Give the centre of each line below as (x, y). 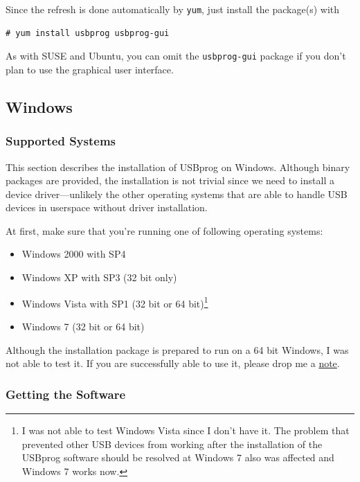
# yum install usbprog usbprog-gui (88, 33)
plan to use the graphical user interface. (90, 69)
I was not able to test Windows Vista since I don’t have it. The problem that (186, 430)
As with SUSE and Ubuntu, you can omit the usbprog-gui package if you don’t (176, 56)
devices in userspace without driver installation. (107, 207)
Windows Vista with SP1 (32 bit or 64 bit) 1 (115, 302)
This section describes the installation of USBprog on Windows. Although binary (178, 167)
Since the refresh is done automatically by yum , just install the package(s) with (173, 9)
